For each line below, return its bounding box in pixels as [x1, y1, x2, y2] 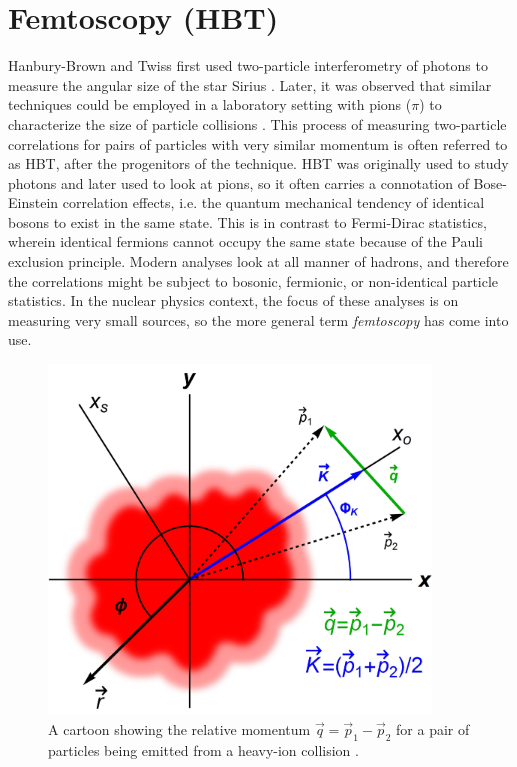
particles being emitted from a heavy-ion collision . [48, 739, 359, 760]
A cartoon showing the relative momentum [48, 718, 311, 739]
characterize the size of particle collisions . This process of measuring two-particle [8, 113, 507, 134]
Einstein [8, 192, 59, 213]
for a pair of [396, 718, 470, 739]
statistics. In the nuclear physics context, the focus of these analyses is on [8, 290, 459, 311]
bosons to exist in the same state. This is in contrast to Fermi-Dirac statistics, [8, 211, 487, 232]
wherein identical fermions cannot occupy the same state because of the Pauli [8, 231, 483, 252]
